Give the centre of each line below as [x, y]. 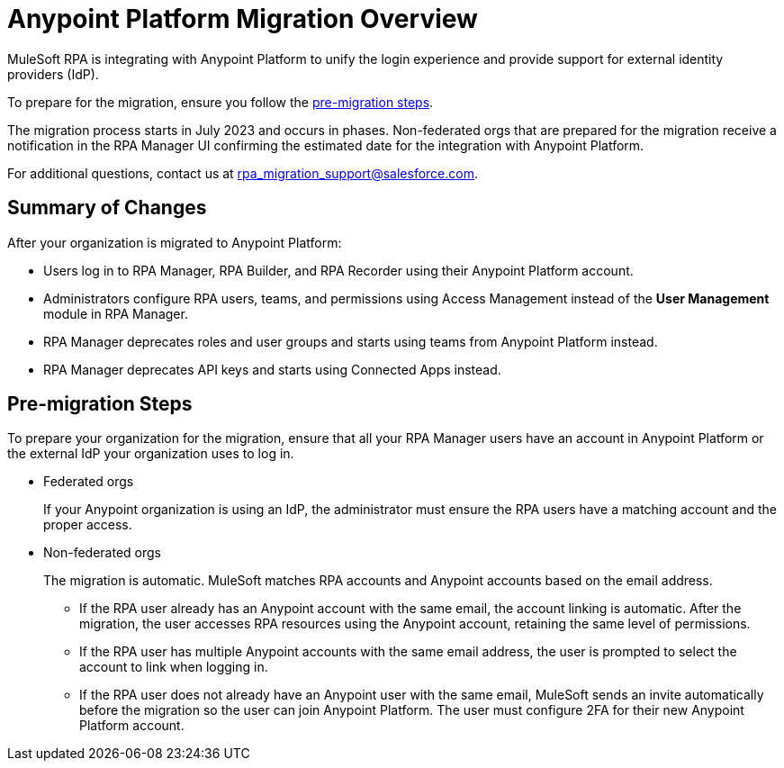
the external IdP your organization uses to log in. [151, 454]
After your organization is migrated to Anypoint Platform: [175, 242]
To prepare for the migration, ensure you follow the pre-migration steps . [221, 102]
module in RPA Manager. [116, 313]
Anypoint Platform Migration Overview [243, 19]
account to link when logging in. [174, 667]
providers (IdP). [53, 74]
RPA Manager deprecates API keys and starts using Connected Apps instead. [272, 369]
